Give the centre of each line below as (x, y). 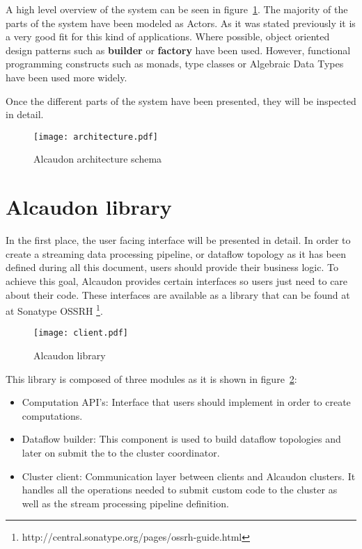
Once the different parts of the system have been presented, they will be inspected (181, 100)
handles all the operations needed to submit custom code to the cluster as (180, 490)
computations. (52, 415)
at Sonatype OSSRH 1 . (54, 310)
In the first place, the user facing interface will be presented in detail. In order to (178, 240)
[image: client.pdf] (81, 333)
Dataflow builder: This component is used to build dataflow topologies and (181, 439)
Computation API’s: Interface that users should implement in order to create (186, 402)
